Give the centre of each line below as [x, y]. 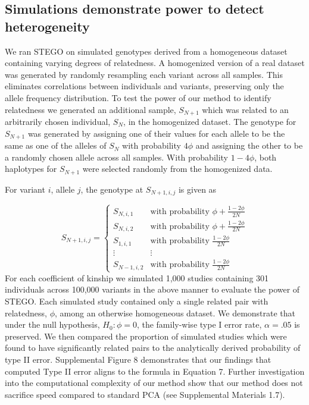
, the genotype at [112, 189]
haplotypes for [31, 169]
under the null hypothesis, [52, 324]
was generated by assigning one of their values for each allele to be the [156, 133]
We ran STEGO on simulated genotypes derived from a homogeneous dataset [146, 51]
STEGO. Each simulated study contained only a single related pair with [137, 301]
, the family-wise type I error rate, [199, 324]
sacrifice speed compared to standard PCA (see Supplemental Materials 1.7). [145, 394]
